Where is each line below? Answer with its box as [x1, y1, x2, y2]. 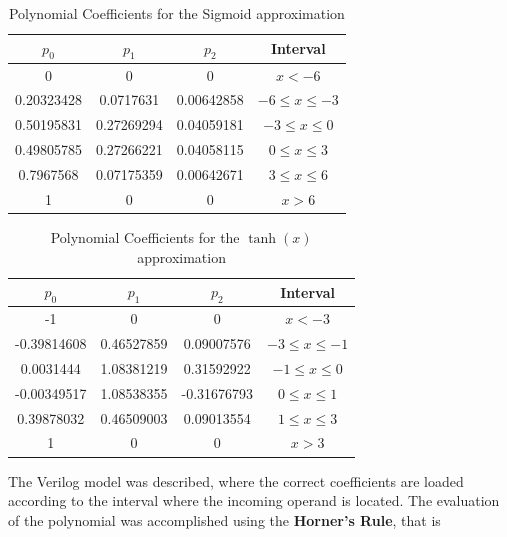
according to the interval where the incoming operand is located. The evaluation [8, 490, 500, 511]
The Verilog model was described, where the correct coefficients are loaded [8, 470, 464, 491]
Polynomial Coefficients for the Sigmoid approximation [8, 3, 345, 23]
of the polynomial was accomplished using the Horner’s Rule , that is [8, 509, 441, 530]
